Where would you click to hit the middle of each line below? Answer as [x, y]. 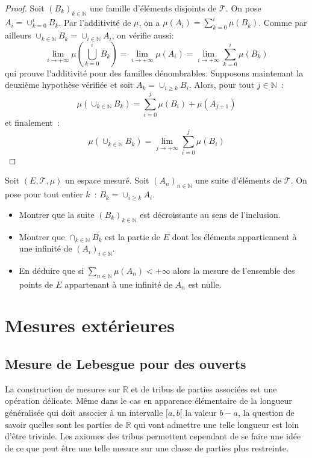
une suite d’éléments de [239, 180]
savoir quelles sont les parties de [64, 424]
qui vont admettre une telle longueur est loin [217, 424]
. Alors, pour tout [222, 85]
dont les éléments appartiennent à [234, 236]
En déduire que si [51, 270]
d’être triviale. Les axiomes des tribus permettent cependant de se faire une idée [153, 436]
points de [36, 284]
